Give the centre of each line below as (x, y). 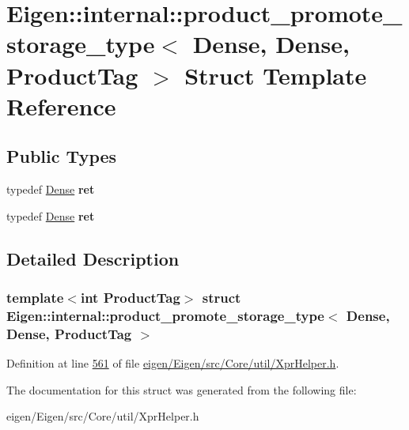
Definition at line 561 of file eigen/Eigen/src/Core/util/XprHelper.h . (173, 363)
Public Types (62, 156)
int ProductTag (130, 298)
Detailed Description (93, 258)
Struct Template (276, 75)
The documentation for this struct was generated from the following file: (182, 389)
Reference (61, 106)
